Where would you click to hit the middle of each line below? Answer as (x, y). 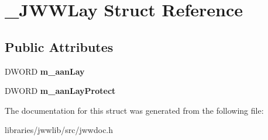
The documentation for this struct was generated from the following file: (134, 110)
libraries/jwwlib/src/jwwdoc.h (59, 130)
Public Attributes (59, 46)
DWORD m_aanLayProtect (60, 91)
